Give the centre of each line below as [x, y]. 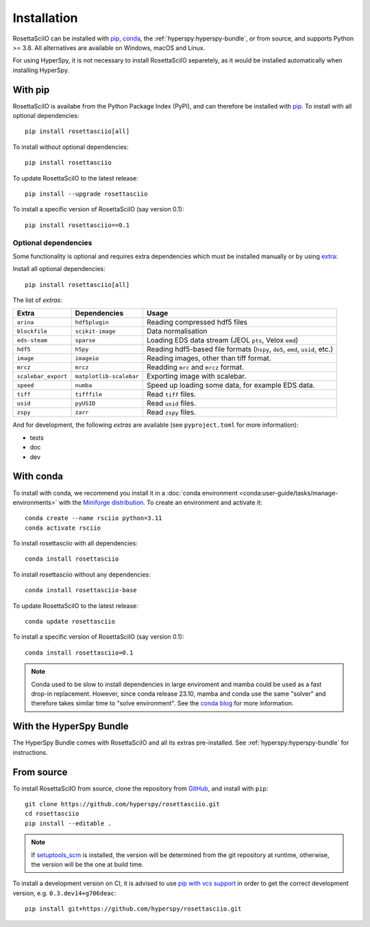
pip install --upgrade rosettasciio [86, 193]
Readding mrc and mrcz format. [195, 367]
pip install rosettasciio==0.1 [77, 225]
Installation [45, 18]
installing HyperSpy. [41, 70]
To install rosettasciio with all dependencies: [75, 543]
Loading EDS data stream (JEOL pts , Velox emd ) [222, 340]
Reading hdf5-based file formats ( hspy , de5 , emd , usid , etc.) [240, 349]
